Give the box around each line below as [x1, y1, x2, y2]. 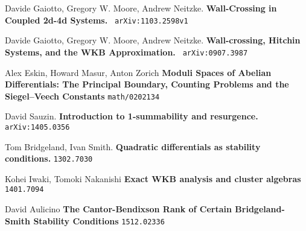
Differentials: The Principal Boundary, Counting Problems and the [5, 78, 289, 90]
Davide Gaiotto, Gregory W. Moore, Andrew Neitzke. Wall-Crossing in [5, 2, 277, 14]
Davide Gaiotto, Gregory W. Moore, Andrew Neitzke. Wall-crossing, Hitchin [5, 34, 301, 46]
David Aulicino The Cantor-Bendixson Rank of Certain [5, 203, 232, 215]
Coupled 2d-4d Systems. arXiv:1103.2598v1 [5, 13, 188, 26]
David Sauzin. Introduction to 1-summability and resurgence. [5, 110, 258, 122]
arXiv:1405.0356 [5, 122, 70, 131]
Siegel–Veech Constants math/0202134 [5, 89, 160, 102]
